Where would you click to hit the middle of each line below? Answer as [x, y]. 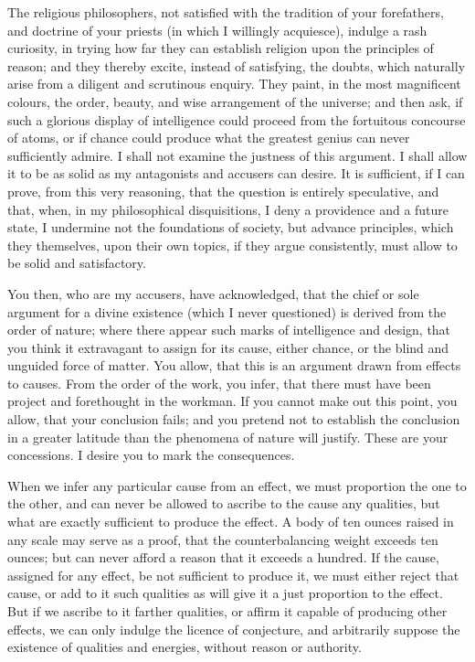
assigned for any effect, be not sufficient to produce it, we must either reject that [233, 575]
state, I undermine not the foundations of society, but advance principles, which [231, 227]
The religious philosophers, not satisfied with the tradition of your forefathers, [226, 12]
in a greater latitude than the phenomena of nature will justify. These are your [228, 437]
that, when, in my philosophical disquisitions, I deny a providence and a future [228, 209]
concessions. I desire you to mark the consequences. [151, 455]
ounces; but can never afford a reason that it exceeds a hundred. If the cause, [223, 557]
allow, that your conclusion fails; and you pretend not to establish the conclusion [234, 419]
